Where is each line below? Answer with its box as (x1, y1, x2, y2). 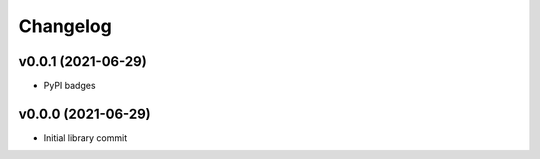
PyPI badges (43, 80, 96, 92)
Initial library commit (43, 131, 128, 144)
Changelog (18, 15, 112, 37)
